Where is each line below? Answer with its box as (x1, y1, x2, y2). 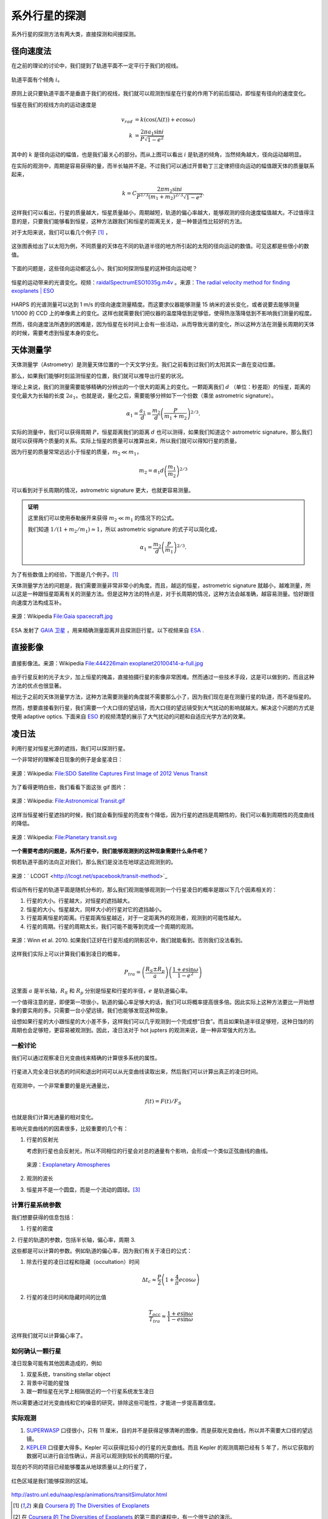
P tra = (124, 969, 141, 977)
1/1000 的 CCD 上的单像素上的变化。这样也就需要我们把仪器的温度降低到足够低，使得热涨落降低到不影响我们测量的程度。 (11, 309, 315, 317)
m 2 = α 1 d (138, 467, 164, 476)
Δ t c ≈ (142, 1276, 157, 1284)
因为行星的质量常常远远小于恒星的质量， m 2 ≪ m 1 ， (11, 448, 142, 457)
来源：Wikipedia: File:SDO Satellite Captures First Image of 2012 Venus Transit (11, 769, 208, 777)
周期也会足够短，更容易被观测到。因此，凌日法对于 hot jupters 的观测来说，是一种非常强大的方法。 (11, 1026, 259, 1034)
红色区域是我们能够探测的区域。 (11, 1477, 91, 1484)
